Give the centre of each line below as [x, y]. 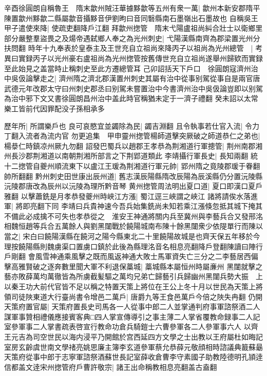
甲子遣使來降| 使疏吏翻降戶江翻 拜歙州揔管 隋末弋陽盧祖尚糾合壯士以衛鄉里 [133, 28]
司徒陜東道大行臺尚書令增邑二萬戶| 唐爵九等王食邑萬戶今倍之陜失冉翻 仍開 [137, 296]
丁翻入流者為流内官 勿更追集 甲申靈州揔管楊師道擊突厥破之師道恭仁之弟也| [132, 136]
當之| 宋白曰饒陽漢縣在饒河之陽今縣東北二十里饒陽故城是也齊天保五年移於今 [132, 236]
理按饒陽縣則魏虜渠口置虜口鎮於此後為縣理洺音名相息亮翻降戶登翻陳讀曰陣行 [133, 246]
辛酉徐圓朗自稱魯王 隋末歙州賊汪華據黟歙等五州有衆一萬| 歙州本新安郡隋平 [132, 8]
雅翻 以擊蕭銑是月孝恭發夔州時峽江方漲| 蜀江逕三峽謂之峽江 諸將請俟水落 [127, 196]
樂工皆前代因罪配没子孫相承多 [54, 108]
